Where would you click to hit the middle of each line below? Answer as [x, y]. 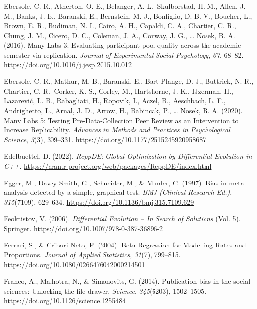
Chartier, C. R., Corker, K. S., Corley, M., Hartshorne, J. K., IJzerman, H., [119, 91]
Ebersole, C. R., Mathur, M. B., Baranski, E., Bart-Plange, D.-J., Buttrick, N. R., [129, 81]
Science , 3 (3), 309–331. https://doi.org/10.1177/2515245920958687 [105, 139]
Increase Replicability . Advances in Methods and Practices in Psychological [117, 130]
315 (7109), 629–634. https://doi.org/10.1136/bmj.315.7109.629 [99, 202]
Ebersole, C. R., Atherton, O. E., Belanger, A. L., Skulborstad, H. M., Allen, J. [125, 6]
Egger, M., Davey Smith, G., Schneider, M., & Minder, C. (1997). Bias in [115, 182]
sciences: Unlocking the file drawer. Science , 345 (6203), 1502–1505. [105, 290]
